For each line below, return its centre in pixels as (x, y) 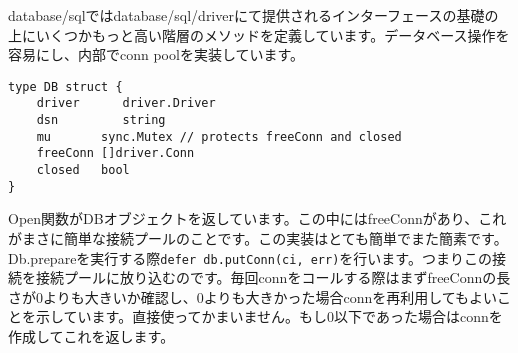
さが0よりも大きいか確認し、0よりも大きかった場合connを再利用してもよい (253, 296)
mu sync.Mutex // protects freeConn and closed (219, 136)
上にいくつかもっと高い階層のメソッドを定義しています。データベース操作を (259, 34)
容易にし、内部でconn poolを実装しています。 (156, 54)
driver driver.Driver (126, 103)
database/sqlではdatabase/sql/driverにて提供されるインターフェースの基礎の (253, 15)
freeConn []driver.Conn (115, 153)
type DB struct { (65, 86)
